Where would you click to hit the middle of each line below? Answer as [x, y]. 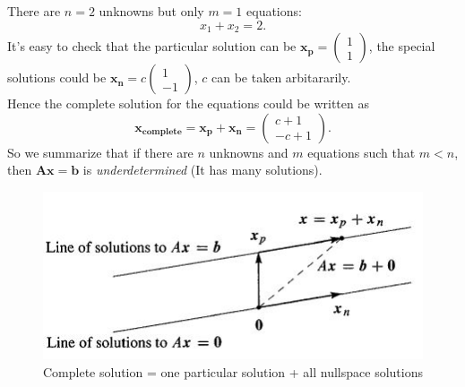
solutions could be [57, 77]
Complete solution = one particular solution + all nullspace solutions [233, 371]
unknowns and [249, 152]
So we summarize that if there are [100, 152]
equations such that [362, 152]
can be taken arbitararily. [281, 77]
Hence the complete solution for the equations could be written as [188, 103]
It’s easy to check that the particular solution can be [152, 46]
